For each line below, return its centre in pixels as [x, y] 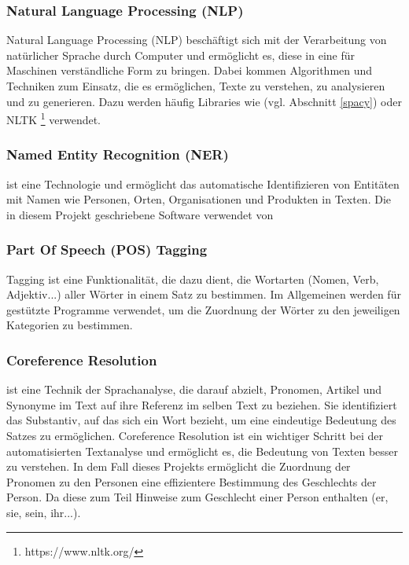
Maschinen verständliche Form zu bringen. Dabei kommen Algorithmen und [190, 70]
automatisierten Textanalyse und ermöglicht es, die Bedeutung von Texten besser [203, 451]
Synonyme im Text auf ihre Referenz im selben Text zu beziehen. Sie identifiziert [202, 404]
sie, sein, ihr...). [44, 512]
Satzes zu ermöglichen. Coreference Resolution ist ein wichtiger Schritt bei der [195, 436]
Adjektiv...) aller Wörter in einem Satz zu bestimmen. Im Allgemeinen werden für [204, 294]
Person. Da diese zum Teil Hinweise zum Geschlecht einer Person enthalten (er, [197, 497]
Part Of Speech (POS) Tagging [107, 249]
